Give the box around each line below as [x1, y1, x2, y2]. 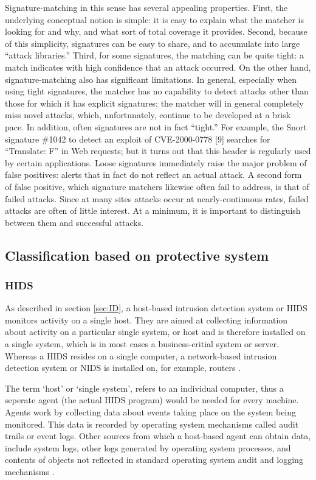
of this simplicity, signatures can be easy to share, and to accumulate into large [5, 37, 300, 49]
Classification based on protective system [5, 245, 269, 264]
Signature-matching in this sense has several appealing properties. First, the [5, 1, 288, 13]
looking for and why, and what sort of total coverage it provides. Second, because [5, 25, 307, 38]
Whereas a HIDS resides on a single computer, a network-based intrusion [5, 349, 277, 362]
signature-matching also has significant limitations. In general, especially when [5, 72, 297, 85]
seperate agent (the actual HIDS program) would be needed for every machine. [5, 394, 299, 406]
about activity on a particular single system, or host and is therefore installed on [5, 325, 306, 338]
